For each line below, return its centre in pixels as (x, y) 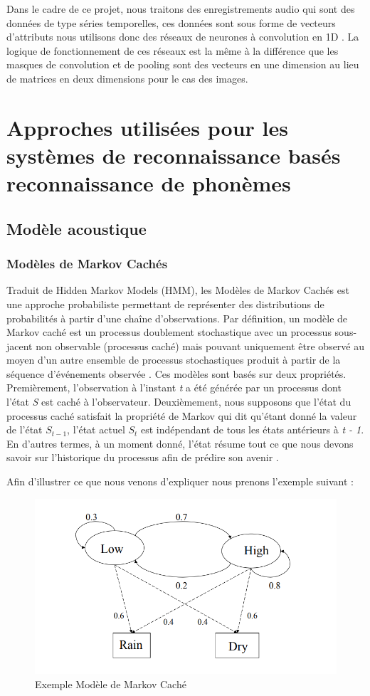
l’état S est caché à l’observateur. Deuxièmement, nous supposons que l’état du (179, 402)
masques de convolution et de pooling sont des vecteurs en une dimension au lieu (183, 64)
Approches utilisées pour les (147, 127)
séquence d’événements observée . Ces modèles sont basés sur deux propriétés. (176, 373)
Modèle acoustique (76, 228)
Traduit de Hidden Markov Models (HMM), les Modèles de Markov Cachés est (178, 290)
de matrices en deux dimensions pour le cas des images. (127, 78)
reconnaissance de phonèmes (149, 183)
